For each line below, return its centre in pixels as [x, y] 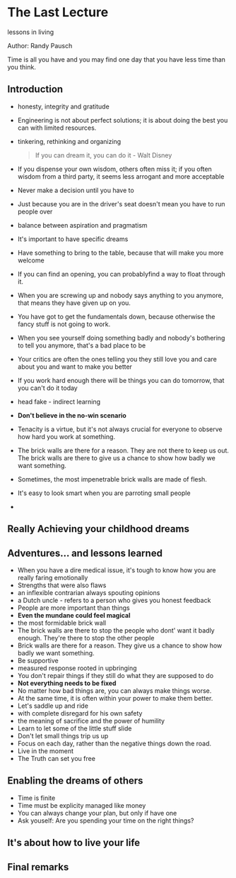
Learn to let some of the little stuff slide [75, 728]
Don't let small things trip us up [63, 735]
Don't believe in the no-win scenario [72, 415]
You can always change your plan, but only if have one [97, 813]
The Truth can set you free [56, 758]
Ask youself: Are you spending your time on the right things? [106, 821]
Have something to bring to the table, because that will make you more [120, 252]
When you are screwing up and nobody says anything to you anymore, [120, 295]
